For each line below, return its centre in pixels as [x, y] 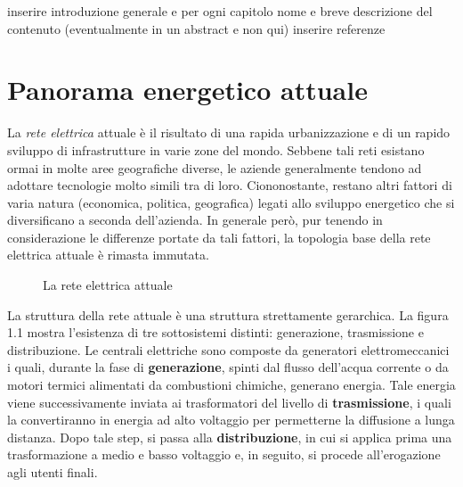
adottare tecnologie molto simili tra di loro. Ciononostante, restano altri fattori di [230, 185]
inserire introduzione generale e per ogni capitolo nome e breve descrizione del [220, 11]
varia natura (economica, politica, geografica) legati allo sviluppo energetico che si [231, 202]
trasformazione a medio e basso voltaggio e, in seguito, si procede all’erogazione [224, 454]
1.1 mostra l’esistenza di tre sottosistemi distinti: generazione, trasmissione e [215, 332]
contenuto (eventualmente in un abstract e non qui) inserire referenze [196, 28]
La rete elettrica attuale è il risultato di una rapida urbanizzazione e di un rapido [229, 132]
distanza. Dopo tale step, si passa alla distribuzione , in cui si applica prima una [230, 437]
